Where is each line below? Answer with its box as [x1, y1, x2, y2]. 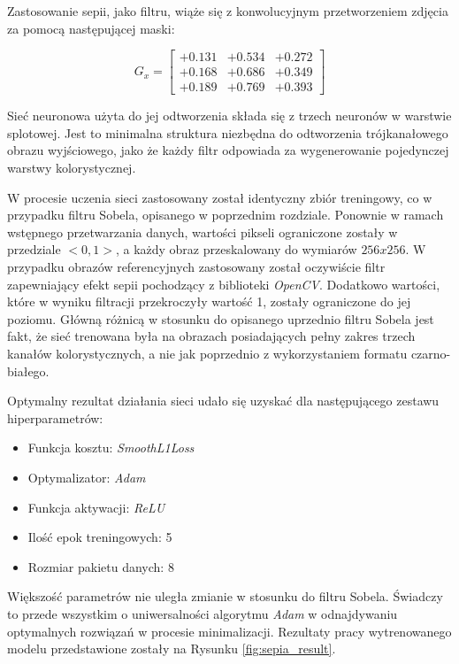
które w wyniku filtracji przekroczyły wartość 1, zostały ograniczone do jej [7, 292, 411, 311]
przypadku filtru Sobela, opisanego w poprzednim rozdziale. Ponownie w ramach [7, 205, 444, 224]
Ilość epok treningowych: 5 [27, 528, 172, 546]
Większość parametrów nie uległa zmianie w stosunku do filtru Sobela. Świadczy [7, 587, 443, 606]
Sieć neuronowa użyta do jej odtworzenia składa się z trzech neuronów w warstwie [7, 106, 452, 125]
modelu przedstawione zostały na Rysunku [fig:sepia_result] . [7, 639, 336, 658]
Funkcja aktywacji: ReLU [27, 498, 165, 516]
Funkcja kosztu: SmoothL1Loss [27, 438, 195, 457]
